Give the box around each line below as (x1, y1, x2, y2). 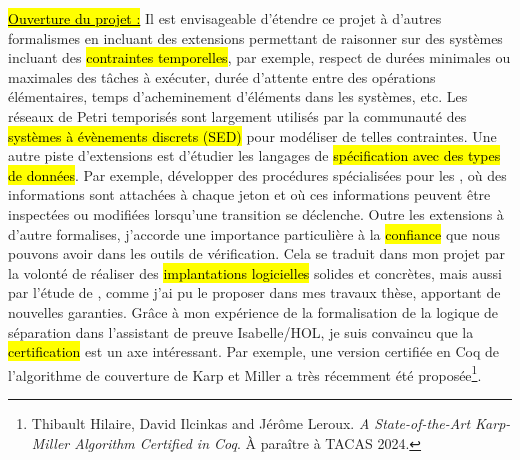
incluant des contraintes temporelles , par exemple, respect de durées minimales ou (8, 47, 511, 68)
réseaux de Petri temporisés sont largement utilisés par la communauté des (8, 105, 467, 126)
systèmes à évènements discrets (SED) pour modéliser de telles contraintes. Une (8, 125, 497, 146)
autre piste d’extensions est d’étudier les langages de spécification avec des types (8, 145, 501, 166)
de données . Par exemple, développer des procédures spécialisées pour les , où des (8, 164, 507, 185)
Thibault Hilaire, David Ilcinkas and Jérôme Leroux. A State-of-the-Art (31, 412, 471, 433)
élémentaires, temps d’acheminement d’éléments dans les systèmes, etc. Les (8, 86, 468, 107)
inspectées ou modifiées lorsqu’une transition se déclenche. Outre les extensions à (8, 203, 504, 224)
